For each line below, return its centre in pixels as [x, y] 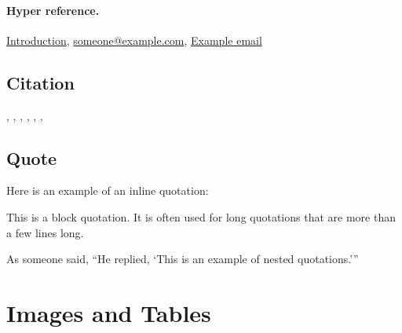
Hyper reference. [53, 10]
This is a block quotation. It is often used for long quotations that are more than [201, 216]
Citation [40, 82]
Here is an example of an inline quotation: [108, 190]
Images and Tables [109, 312]
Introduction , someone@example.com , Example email [134, 40]
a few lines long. [45, 232]
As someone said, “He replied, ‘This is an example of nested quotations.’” [183, 259]
